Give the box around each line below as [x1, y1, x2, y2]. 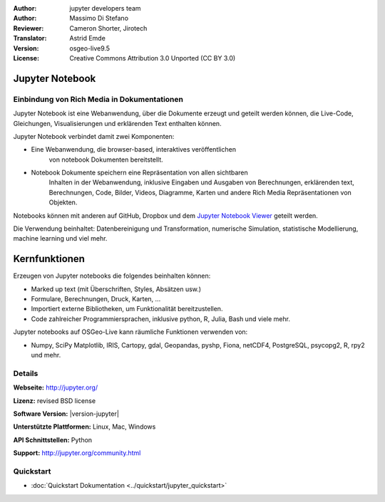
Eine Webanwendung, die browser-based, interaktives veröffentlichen [31, 145, 237, 154]
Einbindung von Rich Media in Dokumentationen [13, 94, 183, 104]
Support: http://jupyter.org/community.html [13, 449, 141, 457]
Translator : [13, 34, 47, 43]
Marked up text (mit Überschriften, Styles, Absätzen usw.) [31, 285, 202, 293]
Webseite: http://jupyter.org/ [13, 383, 98, 392]
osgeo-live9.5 [69, 43, 111, 53]
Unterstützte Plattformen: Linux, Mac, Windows [13, 422, 156, 431]
